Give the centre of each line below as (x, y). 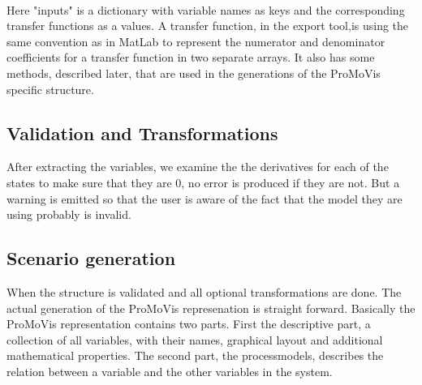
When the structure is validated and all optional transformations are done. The (204, 291)
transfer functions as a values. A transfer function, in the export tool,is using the (208, 26)
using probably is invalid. (69, 214)
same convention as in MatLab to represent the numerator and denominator (196, 41)
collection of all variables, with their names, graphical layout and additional (195, 339)
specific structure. (50, 89)
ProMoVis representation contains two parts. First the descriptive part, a (189, 324)
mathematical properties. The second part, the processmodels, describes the (195, 355)
